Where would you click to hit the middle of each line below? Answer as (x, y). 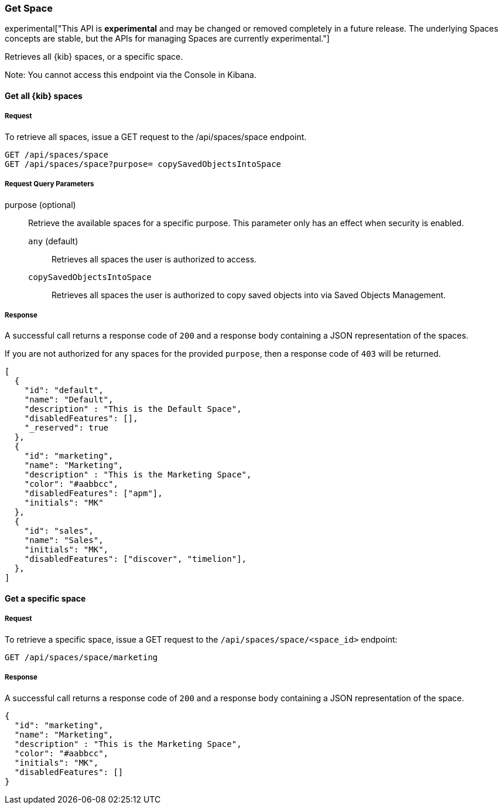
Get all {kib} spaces (44, 95)
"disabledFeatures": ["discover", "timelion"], (136, 559)
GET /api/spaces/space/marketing (81, 657)
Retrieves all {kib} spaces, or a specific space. (94, 57)
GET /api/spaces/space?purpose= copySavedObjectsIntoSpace (143, 164)
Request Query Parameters (49, 184)
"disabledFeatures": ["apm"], (93, 494)
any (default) (53, 241)
